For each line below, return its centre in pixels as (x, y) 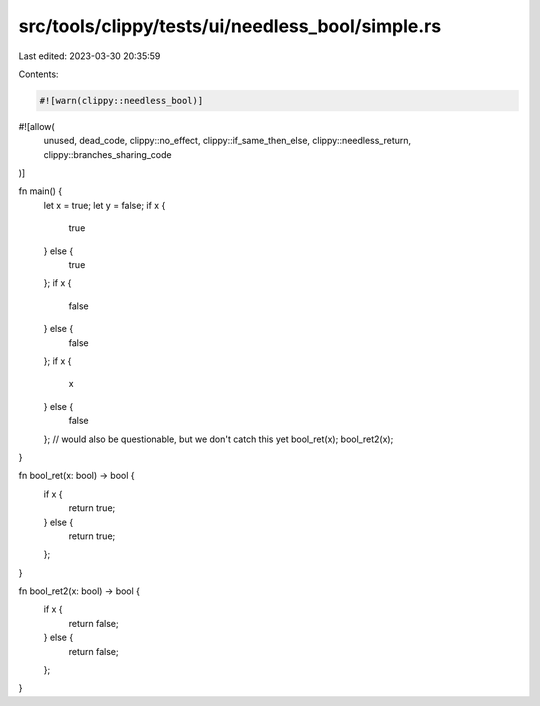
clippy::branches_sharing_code (107, 154)
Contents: (38, 74)
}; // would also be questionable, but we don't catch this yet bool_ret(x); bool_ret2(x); (218, 439)
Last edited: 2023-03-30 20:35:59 (89, 56)
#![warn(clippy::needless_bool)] (121, 100)
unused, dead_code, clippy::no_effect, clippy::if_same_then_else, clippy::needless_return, (227, 141)
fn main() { (40, 191)
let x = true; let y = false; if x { (104, 205)
